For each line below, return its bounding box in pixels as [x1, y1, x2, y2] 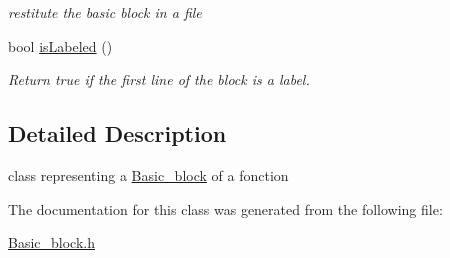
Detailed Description [8, 118, 227, 149]
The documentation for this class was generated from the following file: [8, 198, 443, 219]
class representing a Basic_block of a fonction [8, 164, 289, 185]
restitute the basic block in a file [8, 2, 202, 22]
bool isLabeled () [8, 35, 113, 56]
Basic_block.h [8, 232, 95, 253]
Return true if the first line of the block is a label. [8, 69, 310, 90]
